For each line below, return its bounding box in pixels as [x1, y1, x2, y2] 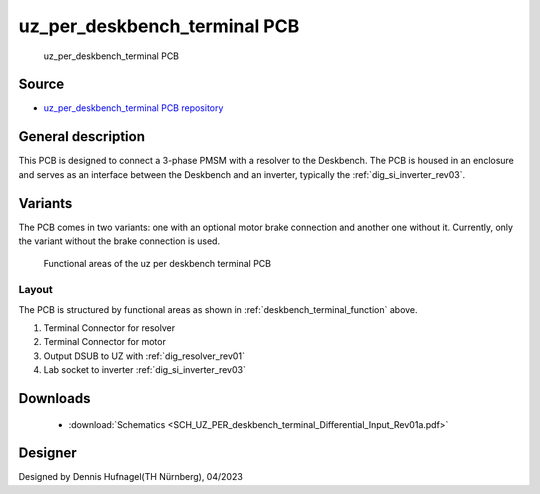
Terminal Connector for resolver [43, 321, 175, 334]
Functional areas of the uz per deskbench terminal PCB [43, 258, 272, 270]
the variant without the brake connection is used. [18, 235, 220, 247]
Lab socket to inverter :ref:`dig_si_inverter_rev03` [43, 364, 247, 376]
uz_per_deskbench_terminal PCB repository [43, 102, 224, 114]
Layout [18, 283, 54, 297]
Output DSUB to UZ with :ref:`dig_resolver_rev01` [43, 350, 245, 362]
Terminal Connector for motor [43, 336, 167, 348]
